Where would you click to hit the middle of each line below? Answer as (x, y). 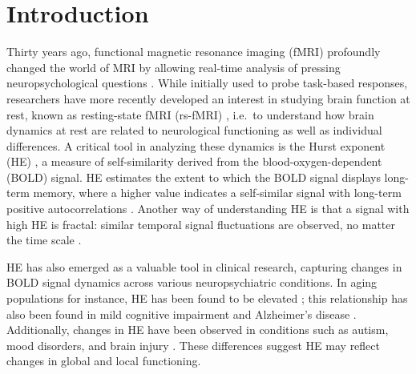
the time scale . (44, 240)
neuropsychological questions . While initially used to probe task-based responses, (207, 83)
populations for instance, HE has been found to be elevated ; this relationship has (207, 298)
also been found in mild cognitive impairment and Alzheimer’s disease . (182, 314)
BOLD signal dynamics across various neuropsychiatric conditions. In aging (192, 282)
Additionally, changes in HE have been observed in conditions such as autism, (198, 330)
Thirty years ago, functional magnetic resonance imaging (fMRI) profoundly (194, 52)
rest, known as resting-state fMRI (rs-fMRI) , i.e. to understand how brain (190, 114)
